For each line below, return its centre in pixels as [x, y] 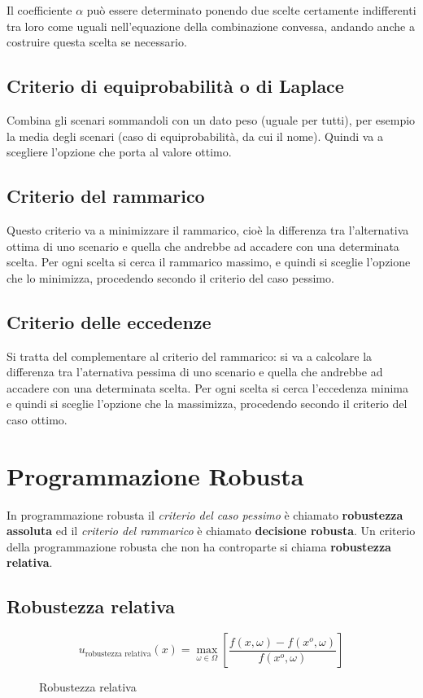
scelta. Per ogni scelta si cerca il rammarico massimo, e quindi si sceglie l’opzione [209, 262]
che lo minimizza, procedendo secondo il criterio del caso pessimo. [170, 277]
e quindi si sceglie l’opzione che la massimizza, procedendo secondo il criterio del [207, 404]
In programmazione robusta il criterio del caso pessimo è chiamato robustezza [205, 514]
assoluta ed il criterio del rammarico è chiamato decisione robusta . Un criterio [211, 531]
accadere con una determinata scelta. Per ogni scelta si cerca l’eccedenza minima [207, 387]
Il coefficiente [39, 10]
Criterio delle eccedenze [109, 321]
